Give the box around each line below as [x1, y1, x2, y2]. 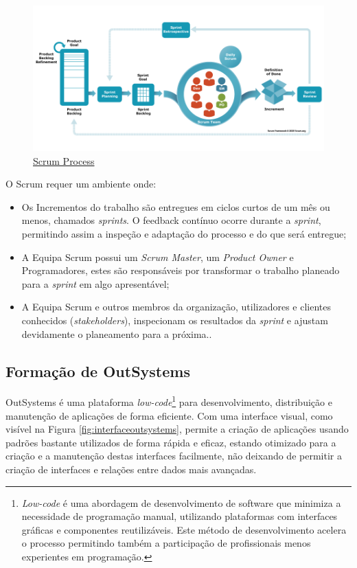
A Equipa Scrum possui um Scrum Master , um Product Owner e [21, 249, 294, 264]
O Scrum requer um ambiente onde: [5, 177, 157, 191]
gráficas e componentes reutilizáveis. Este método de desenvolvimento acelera [21, 522, 347, 536]
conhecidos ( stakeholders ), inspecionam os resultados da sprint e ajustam [21, 313, 328, 327]
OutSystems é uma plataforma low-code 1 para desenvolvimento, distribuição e [5, 393, 332, 409]
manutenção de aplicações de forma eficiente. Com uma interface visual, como [5, 408, 333, 422]
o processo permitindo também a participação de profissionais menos [21, 536, 311, 550]
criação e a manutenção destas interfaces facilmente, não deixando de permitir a [5, 448, 342, 463]
